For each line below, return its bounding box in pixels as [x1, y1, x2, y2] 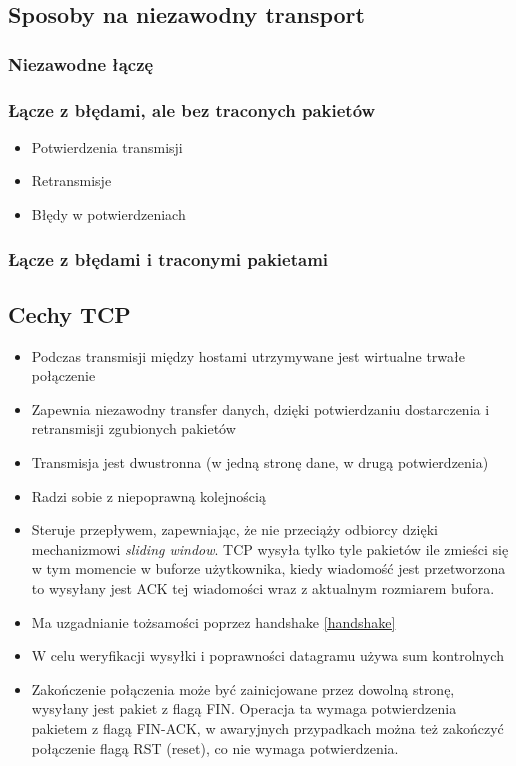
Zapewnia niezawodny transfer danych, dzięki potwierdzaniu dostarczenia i [31, 398, 490, 419]
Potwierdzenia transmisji [31, 136, 183, 157]
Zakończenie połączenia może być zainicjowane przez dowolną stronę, [31, 678, 455, 699]
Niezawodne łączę [8, 51, 154, 76]
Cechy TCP [8, 298, 131, 329]
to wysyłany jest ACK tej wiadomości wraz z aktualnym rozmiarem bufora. [31, 578, 495, 599]
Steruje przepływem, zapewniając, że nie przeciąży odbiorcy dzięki [31, 519, 438, 540]
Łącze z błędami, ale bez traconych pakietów [8, 97, 376, 122]
